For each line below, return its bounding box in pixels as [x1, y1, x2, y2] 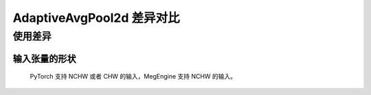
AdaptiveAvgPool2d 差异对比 [12, 10, 180, 25]
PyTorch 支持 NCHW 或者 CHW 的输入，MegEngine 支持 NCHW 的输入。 [30, 72, 237, 81]
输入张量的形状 [12, 53, 76, 64]
